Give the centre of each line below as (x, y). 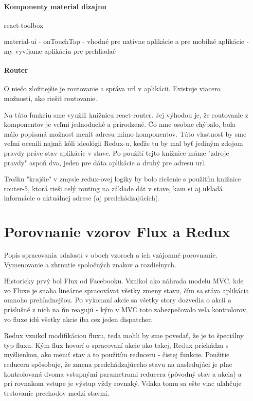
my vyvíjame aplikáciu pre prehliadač (60, 50)
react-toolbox (24, 25)
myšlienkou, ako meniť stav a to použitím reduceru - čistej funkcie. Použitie (117, 354)
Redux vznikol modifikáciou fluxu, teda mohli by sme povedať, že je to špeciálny (124, 335)
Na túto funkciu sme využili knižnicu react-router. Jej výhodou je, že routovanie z (126, 114)
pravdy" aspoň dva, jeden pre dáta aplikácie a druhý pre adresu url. (105, 162)
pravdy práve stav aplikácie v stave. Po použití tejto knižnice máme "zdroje (117, 152)
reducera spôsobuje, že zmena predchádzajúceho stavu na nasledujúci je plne (118, 364)
